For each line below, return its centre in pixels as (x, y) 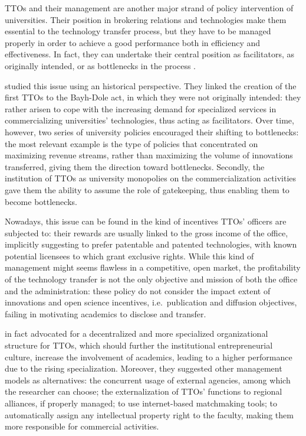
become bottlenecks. (41, 201)
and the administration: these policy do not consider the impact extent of (138, 290)
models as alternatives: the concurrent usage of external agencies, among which (148, 380)
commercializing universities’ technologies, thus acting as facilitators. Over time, (149, 120)
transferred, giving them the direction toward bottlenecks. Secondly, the (135, 166)
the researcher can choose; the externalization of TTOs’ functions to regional (144, 391)
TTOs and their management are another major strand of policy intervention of (149, 8)
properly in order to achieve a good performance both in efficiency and (133, 42)
